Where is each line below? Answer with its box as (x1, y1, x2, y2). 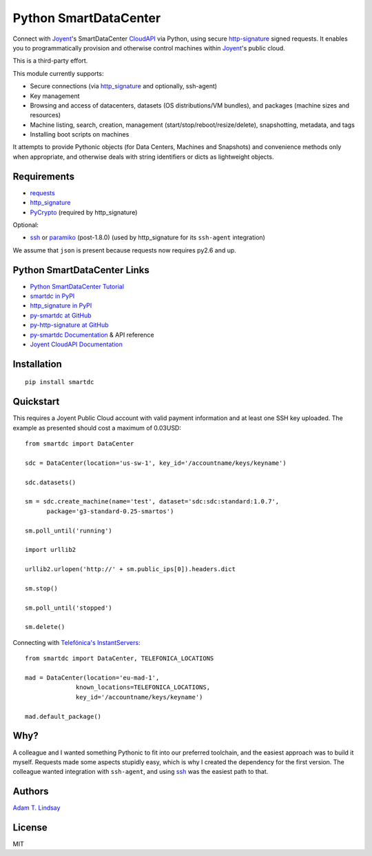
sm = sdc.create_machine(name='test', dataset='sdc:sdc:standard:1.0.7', (25, 497, 280, 506)
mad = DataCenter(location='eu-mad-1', (25, 674, 160, 682)
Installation (12, 358, 62, 370)
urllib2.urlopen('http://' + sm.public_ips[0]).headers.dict (25, 566, 236, 573)
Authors (12, 786, 49, 797)
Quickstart (12, 396, 60, 408)
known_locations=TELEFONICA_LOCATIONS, (76, 684, 210, 691)
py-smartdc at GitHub (30, 311, 92, 319)
